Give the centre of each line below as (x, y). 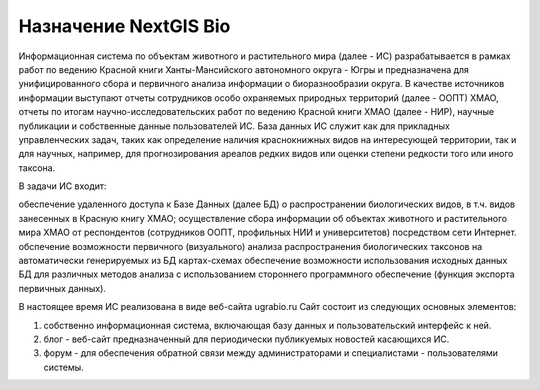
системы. (63, 367)
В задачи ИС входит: (62, 186)
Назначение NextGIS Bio (124, 26)
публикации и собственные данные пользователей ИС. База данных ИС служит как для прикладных (234, 126)
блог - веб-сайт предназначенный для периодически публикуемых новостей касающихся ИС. (246, 339)
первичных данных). (62, 288)
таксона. (37, 167)
